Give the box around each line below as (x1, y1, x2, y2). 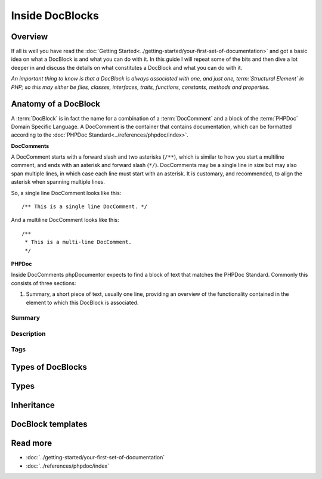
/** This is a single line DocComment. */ (21, 203, 148, 210)
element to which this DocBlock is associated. (26, 299, 139, 306)
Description (11, 329, 46, 338)
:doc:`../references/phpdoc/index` (26, 462, 110, 469)
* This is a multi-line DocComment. (24, 239, 132, 246)
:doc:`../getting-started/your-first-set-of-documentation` (26, 454, 165, 461)
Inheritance (11, 400, 55, 410)
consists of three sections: (11, 279, 76, 286)
